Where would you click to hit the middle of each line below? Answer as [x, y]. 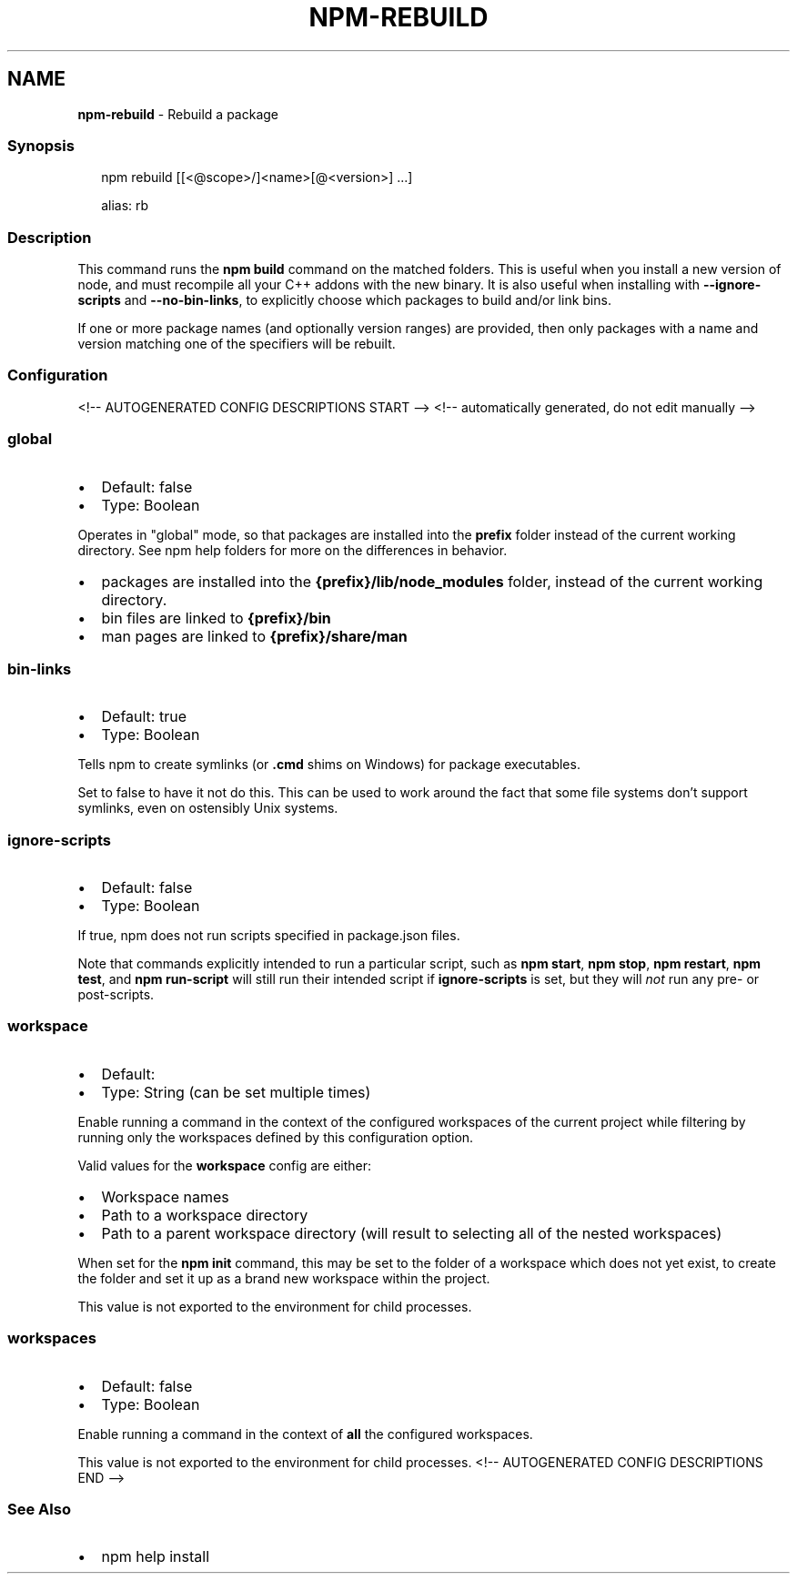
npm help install [156, 1557]
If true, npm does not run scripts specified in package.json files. [269, 936]
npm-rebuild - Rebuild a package [178, 114]
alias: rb [125, 206]
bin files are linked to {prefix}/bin [216, 618]
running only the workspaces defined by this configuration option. [276, 1137]
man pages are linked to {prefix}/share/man [254, 636]
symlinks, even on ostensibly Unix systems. [208, 808]
